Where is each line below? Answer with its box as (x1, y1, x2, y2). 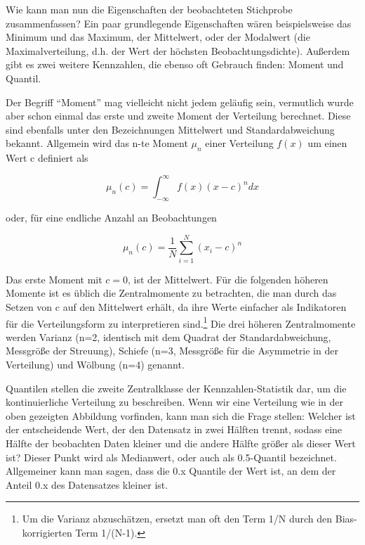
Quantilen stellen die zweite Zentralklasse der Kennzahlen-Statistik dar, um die (6, 380, 347, 395)
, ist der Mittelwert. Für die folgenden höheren (128, 271, 328, 286)
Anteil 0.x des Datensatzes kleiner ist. (6, 477, 168, 492)
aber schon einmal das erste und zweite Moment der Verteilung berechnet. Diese (6, 108, 351, 123)
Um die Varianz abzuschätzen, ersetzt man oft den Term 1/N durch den (22, 511, 333, 526)
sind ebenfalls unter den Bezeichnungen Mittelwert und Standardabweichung (6, 122, 335, 136)
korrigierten (22, 525, 72, 539)
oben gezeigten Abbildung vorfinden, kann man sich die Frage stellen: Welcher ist (6, 408, 356, 423)
